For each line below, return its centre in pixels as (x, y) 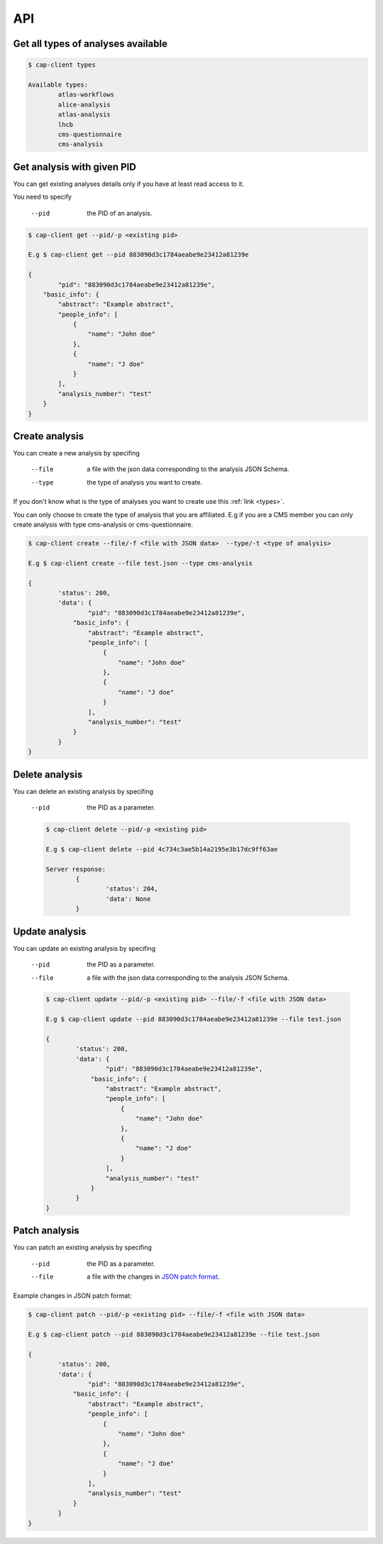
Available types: (58, 84)
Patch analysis (46, 1231)
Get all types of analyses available (90, 44)
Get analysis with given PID (74, 167)
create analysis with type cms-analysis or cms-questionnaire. (103, 524)
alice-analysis (84, 104)
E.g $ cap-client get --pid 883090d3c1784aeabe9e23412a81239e (138, 255)
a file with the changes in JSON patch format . (153, 1276)
